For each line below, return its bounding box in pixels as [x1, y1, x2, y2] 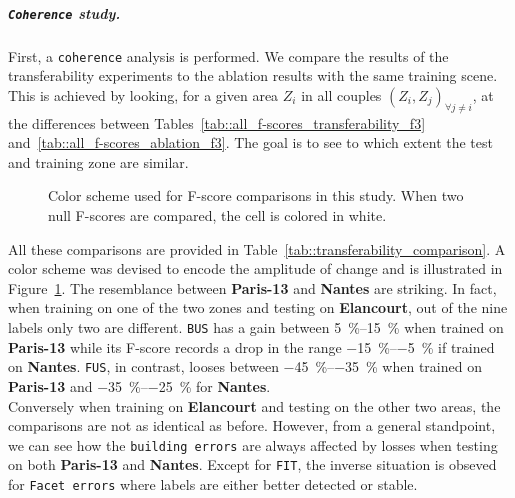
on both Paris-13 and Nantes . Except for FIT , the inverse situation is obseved [8, 454, 497, 475]
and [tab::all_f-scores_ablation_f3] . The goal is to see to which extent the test [8, 132, 493, 153]
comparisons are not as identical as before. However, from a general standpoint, [8, 415, 496, 436]
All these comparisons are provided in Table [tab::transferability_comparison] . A [8, 238, 506, 259]
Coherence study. [8, 2, 121, 23]
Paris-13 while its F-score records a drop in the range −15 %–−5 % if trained [8, 336, 495, 357]
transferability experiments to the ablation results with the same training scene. [8, 65, 498, 86]
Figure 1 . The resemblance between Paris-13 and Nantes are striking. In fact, [8, 277, 497, 298]
